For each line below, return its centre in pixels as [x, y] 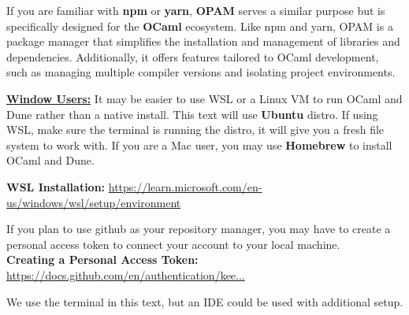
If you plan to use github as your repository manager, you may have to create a [199, 229]
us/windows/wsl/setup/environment [94, 202]
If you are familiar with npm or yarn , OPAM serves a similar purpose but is [196, 10]
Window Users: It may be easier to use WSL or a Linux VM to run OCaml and [204, 98]
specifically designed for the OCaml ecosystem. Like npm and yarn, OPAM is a [200, 26]
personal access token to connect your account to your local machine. [173, 244]
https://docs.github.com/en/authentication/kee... [126, 274]
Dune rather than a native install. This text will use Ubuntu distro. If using [192, 114]
